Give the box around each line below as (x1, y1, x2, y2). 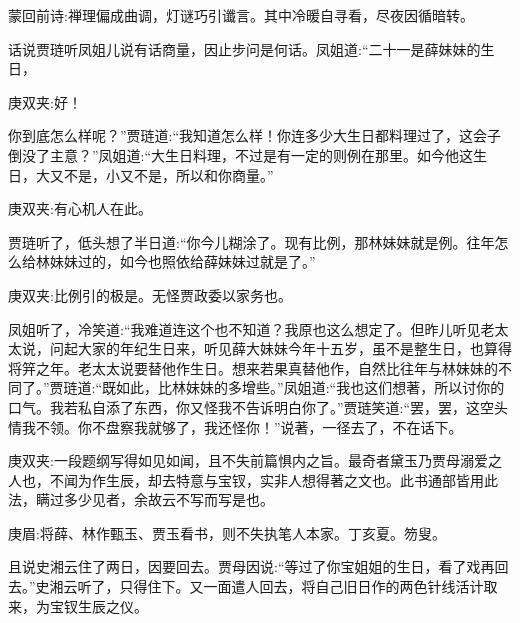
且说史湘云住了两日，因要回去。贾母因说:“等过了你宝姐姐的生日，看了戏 (8, 556, 481, 577)
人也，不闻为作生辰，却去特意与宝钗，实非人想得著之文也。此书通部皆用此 (8, 469, 498, 490)
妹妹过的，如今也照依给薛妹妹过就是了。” (49, 251, 316, 272)
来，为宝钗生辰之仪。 (8, 595, 148, 616)
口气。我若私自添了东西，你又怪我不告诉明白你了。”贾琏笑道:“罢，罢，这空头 (8, 396, 509, 417)
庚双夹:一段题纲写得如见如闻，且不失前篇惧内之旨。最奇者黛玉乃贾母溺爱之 (8, 450, 502, 471)
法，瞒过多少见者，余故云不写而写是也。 (8, 489, 274, 510)
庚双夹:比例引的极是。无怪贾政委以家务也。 (8, 284, 292, 305)
